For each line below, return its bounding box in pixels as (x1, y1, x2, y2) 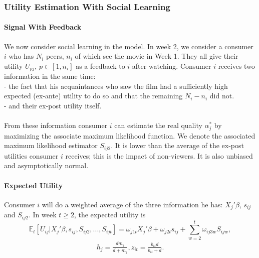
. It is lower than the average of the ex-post (111, 140, 244, 151)
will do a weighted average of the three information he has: (42, 199, 223, 209)
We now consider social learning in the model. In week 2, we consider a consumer (4, 41, 253, 51)
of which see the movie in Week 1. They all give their (75, 51, 238, 61)
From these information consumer (4, 120, 108, 131)
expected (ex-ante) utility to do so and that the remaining (4, 90, 183, 101)
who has (9, 51, 34, 61)
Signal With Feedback (4, 22, 82, 32)
